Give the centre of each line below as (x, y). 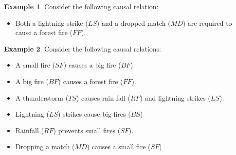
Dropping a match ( (45, 146)
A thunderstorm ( (42, 97)
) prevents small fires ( (87, 130)
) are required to (207, 23)
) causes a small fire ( (119, 146)
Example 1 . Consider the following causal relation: (81, 6)
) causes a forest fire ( (91, 81)
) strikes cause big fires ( (94, 114)
